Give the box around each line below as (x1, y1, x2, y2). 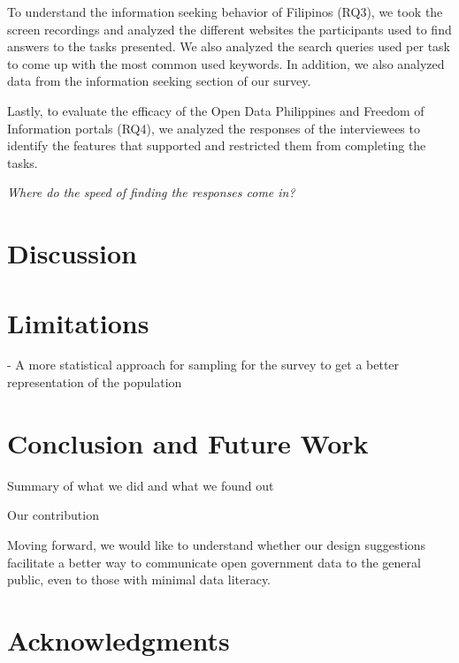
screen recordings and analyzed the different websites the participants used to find (7, 19, 452, 38)
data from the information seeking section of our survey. (7, 72, 311, 90)
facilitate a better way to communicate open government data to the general (7, 552, 421, 571)
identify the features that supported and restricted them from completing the (7, 136, 426, 155)
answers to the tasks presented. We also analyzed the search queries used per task (7, 37, 451, 56)
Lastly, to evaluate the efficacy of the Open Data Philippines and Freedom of (7, 101, 425, 119)
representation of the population (7, 373, 182, 392)
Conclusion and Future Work (7, 424, 369, 461)
